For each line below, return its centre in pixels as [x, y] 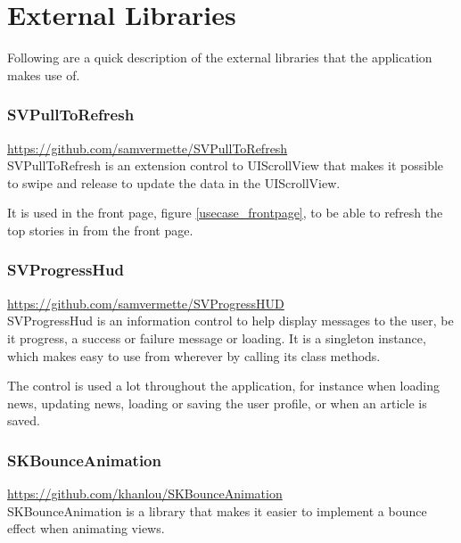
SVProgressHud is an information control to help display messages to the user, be [230, 321]
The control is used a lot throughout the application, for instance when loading [223, 386]
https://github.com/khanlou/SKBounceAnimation [145, 494]
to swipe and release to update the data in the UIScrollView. [174, 182]
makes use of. [44, 74]
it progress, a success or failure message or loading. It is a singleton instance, [217, 337]
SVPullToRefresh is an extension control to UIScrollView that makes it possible [226, 165]
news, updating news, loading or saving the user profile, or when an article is [217, 403]
